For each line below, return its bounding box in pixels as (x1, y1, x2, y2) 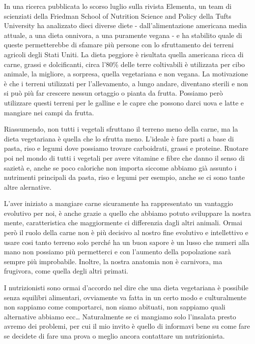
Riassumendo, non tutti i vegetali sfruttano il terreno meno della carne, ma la (4, 124, 238, 134)
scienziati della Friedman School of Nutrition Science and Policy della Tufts (4, 10, 231, 21)
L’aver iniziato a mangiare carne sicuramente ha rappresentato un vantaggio (4, 198, 233, 208)
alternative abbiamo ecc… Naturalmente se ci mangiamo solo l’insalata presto (4, 311, 236, 321)
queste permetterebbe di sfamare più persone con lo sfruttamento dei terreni (4, 39, 234, 50)
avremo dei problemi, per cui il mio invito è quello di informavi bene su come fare (4, 321, 250, 331)
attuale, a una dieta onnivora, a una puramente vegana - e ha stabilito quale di (4, 30, 242, 40)
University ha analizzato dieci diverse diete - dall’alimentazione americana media (4, 20, 247, 31)
